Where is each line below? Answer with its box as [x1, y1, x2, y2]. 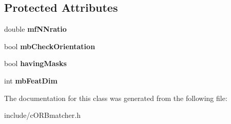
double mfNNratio [4, 24, 67, 34]
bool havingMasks [4, 58, 67, 69]
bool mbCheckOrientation [4, 40, 95, 51]
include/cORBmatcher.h [4, 110, 81, 120]
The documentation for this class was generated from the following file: [4, 92, 227, 103]
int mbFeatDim [4, 75, 57, 86]
